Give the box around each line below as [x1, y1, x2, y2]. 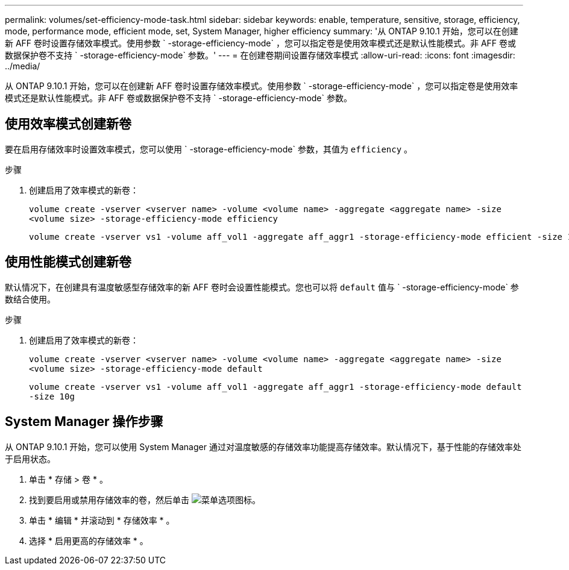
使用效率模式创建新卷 [5, 116, 131, 132]
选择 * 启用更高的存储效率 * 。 [29, 535, 148, 546]
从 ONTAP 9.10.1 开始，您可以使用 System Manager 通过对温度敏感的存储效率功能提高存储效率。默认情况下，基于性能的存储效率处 [5, 441, 521, 452]
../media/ [5, 61, 40, 71]
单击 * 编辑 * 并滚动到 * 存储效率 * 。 [29, 515, 175, 525]
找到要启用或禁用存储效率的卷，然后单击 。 [29, 494, 260, 505]
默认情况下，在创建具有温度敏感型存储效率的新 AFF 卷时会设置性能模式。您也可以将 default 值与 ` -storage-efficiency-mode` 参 [5, 281, 519, 292]
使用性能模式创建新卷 [5, 254, 131, 270]
